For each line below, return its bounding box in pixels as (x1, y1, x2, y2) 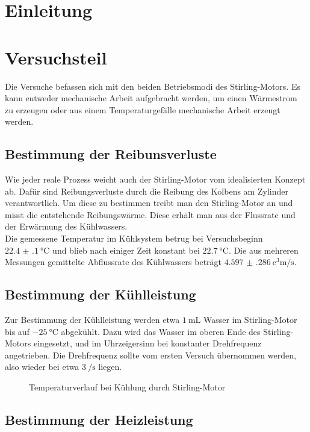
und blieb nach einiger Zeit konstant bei (52, 243, 200, 256)
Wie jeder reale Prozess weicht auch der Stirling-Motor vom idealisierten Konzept (5, 173, 306, 186)
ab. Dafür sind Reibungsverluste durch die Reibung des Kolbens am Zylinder (5, 184, 288, 197)
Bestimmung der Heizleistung (5, 410, 193, 428)
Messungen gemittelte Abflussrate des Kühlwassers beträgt (5, 255, 222, 268)
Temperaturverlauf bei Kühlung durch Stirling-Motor (29, 381, 226, 393)
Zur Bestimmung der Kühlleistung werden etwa (5, 313, 180, 326)
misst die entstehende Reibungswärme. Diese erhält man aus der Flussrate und (5, 208, 296, 221)
